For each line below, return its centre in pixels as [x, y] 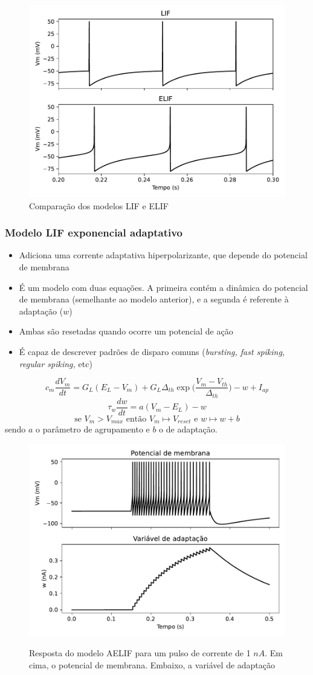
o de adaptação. [188, 429]
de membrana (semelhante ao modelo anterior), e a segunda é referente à [154, 299]
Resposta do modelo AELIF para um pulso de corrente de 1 [140, 653]
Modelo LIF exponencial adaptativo [94, 233]
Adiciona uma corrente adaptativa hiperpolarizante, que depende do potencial [163, 255]
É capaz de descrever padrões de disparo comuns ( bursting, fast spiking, [152, 351]
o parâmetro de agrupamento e [93, 429]
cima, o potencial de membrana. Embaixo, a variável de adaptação [152, 664]
